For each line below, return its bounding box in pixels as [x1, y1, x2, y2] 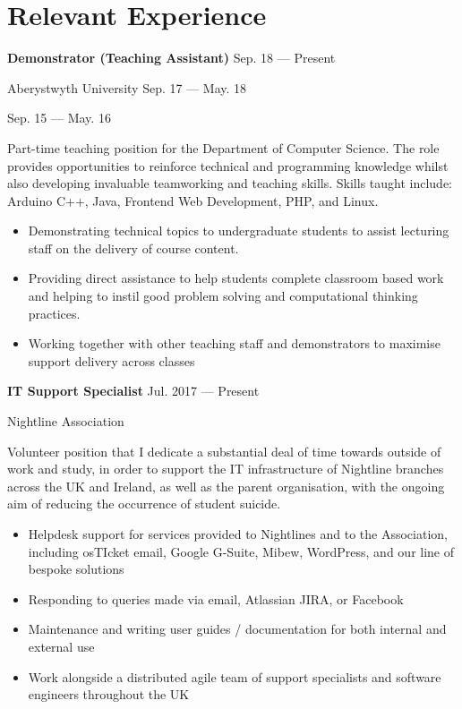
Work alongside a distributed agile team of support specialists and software [28, 667, 441, 686]
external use [28, 636, 95, 655]
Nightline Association [7, 412, 124, 431]
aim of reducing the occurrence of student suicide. [7, 494, 281, 513]
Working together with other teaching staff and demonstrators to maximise [28, 334, 441, 353]
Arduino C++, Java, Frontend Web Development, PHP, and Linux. [7, 191, 379, 209]
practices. [28, 303, 81, 322]
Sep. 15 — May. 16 [7, 108, 111, 127]
